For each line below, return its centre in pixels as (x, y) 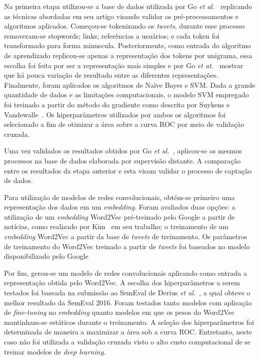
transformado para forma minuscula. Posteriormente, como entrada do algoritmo (127, 45)
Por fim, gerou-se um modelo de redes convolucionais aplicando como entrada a (125, 273)
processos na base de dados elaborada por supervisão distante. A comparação (122, 160)
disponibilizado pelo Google (46, 256)
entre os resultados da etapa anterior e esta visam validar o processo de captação (128, 170)
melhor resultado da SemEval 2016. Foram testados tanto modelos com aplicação (128, 302)
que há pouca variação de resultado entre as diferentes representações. (111, 75)
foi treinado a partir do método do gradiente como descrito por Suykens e (117, 104)
